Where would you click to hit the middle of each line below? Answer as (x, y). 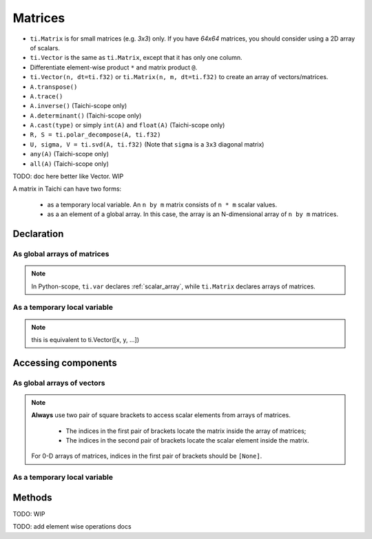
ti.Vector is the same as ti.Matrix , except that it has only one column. (136, 58)
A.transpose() (54, 87)
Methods (32, 497)
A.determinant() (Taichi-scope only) (86, 115)
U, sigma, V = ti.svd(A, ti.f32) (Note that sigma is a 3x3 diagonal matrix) (147, 144)
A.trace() (46, 96)
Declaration (38, 234)
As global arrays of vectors (59, 383)
